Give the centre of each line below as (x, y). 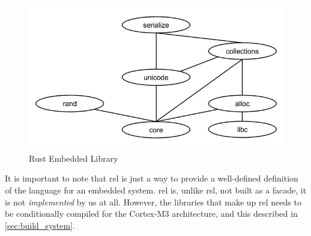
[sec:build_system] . (40, 225)
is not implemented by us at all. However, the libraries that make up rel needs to (153, 202)
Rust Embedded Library (74, 158)
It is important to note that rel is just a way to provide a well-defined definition (152, 178)
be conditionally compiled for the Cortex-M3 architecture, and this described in (151, 214)
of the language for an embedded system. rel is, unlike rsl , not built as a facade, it (156, 190)
